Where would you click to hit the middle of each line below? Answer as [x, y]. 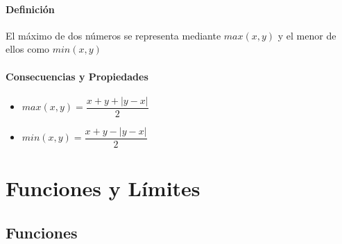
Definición [30, 9]
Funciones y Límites [103, 188]
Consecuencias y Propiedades [77, 76]
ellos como [28, 49]
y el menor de [307, 35]
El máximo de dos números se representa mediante [113, 35]
